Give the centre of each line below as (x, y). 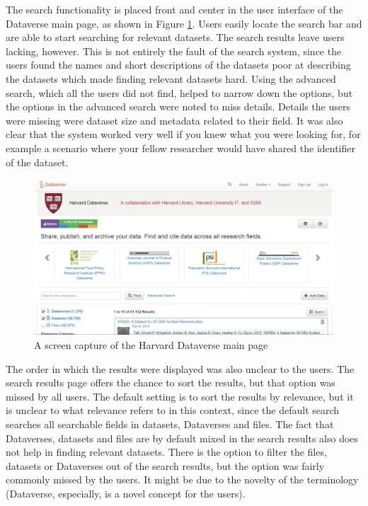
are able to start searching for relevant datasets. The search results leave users (175, 37)
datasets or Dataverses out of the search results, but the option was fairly (165, 465)
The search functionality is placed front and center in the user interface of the (174, 9)
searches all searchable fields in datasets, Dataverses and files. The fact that (170, 424)
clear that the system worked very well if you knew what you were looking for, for (183, 134)
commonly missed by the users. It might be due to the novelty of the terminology (182, 479)
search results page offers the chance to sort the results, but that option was (171, 383)
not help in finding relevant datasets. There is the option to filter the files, (166, 452)
